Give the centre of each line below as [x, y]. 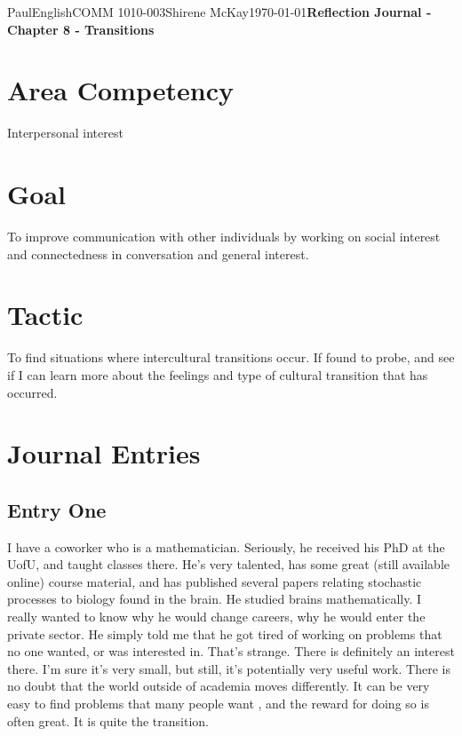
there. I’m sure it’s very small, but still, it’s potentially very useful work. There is [229, 668]
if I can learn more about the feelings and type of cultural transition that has [218, 374]
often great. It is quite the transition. [108, 720]
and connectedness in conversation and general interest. [158, 253]
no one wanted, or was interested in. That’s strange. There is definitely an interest [231, 651]
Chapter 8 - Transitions [81, 29]
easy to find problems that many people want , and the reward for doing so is [218, 704]
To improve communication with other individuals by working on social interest [224, 237]
